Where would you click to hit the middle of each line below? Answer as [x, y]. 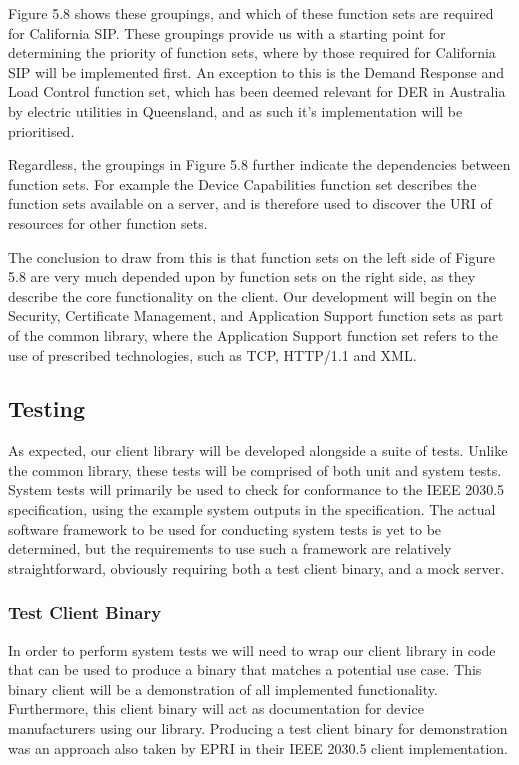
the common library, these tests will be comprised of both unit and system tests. [255, 469]
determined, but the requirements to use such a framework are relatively [230, 548]
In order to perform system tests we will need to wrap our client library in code [252, 649]
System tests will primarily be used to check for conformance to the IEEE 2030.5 [256, 489]
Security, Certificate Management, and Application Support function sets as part [256, 315]
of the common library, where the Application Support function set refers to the [253, 334]
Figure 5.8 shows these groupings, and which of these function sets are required [251, 13]
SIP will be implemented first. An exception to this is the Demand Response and [256, 71]
